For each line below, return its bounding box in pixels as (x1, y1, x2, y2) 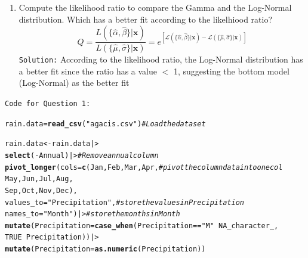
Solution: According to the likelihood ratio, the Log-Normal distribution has (19, 53, 303, 66)
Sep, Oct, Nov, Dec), (5, 186, 78, 195)
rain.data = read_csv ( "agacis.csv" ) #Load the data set (5, 119, 206, 128)
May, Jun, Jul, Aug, (5, 175, 73, 184)
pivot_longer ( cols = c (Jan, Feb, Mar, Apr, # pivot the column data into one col (5, 163, 283, 172)
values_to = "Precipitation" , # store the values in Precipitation (5, 198, 244, 207)
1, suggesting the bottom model (173, 64, 289, 77)
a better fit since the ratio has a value (19, 64, 158, 77)
